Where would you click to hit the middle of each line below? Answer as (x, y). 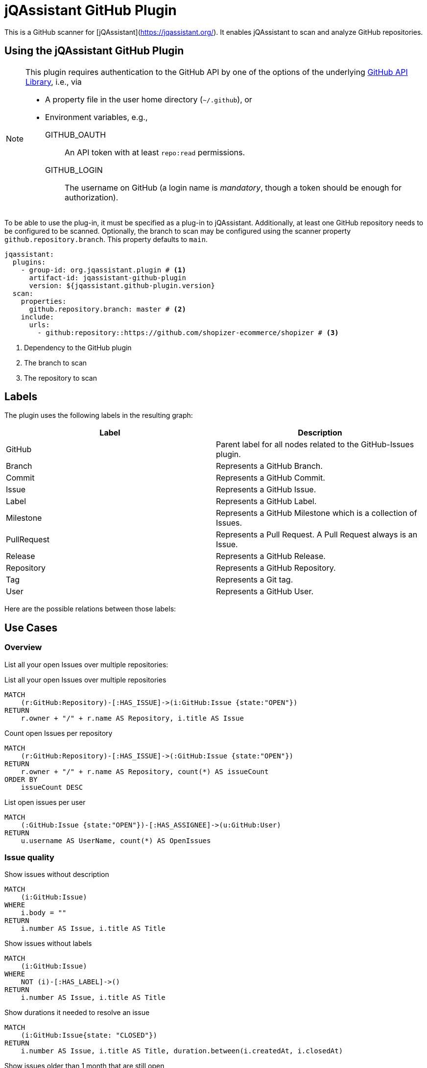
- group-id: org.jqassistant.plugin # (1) (103, 270)
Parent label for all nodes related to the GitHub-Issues (315, 445)
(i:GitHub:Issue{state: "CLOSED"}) (89, 1035)
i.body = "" (44, 913)
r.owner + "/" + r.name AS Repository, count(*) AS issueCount (145, 771)
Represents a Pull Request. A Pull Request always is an (317, 535)
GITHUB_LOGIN (74, 170)
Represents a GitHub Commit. (271, 478)
